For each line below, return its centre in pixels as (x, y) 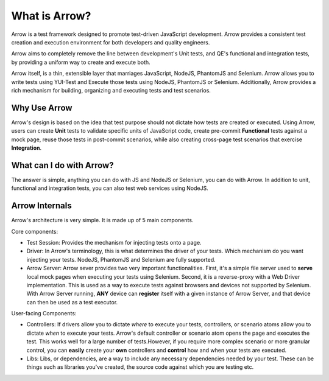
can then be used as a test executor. (72, 302)
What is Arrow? (51, 16)
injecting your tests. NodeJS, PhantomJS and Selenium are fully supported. (121, 259)
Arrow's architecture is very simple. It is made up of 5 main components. (102, 220)
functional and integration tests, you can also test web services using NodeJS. (110, 188)
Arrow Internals (42, 206)
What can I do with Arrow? (62, 165)
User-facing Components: (44, 313)
